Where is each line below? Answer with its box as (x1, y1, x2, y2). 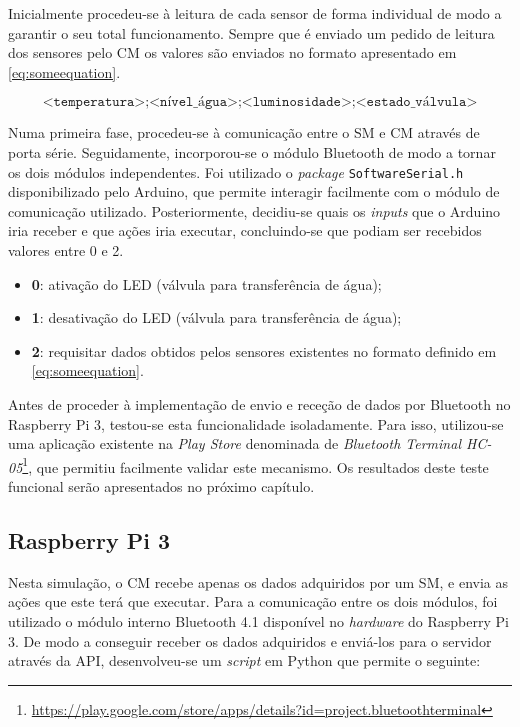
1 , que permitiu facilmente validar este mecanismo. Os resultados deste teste (22, 453, 489, 477)
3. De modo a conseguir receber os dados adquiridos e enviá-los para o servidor (8, 630, 492, 651)
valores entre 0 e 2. (8, 240, 124, 260)
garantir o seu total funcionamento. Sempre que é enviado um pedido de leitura (8, 22, 495, 43)
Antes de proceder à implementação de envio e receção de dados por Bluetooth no (8, 393, 511, 414)
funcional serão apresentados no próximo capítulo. (8, 476, 315, 496)
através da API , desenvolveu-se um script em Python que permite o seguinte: (8, 650, 481, 671)
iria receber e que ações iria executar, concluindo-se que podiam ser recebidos (8, 220, 482, 241)
